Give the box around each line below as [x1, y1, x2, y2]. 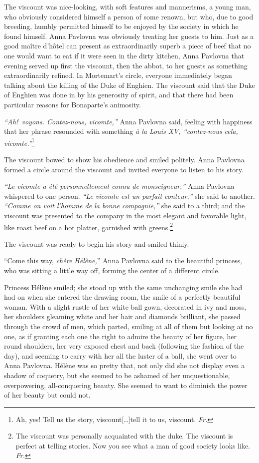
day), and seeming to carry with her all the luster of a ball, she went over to [4, 350, 237, 361]
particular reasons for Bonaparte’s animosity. [4, 99, 141, 109]
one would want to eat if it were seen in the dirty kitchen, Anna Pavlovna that [4, 50, 245, 60]
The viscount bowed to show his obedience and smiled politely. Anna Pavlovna [4, 154, 245, 164]
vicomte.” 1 [4, 136, 35, 148]
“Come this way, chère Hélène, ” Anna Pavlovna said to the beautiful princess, [4, 255, 242, 266]
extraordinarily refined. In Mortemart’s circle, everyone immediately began [4, 70, 232, 80]
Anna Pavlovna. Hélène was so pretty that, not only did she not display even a [4, 360, 245, 371]
